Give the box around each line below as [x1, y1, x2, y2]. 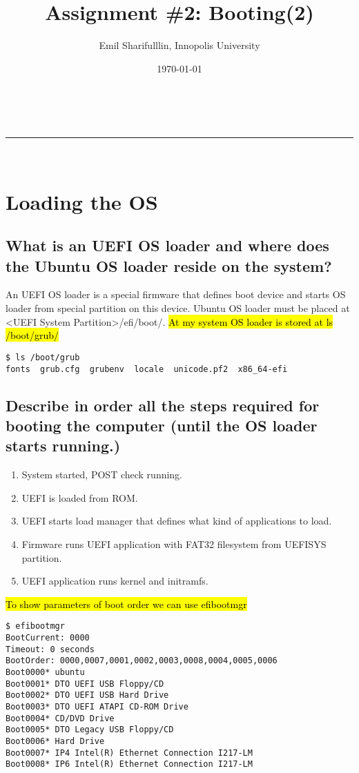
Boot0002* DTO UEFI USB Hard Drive [6, 690, 169, 701]
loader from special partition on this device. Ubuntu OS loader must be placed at [6, 301, 350, 315]
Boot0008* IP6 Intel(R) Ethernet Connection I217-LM [6, 759, 253, 770]
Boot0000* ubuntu [6, 667, 85, 677]
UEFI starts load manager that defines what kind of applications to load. [21, 513, 332, 528]
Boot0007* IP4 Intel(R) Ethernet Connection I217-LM [6, 747, 253, 758]
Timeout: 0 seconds [6, 644, 95, 654]
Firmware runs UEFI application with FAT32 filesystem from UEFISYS [21, 536, 327, 551]
